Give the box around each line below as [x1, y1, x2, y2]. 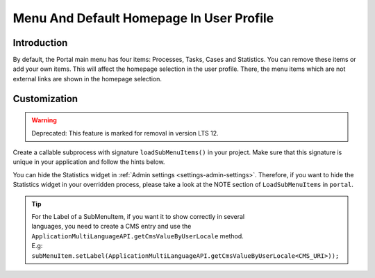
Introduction [12, 37, 68, 49]
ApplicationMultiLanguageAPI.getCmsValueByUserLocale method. [31, 231, 244, 240]
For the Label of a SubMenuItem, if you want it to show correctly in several [31, 212, 245, 220]
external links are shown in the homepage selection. [12, 74, 162, 83]
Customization [12, 92, 78, 104]
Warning [31, 116, 57, 124]
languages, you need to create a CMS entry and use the [31, 222, 192, 231]
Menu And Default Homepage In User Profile [12, 10, 274, 26]
